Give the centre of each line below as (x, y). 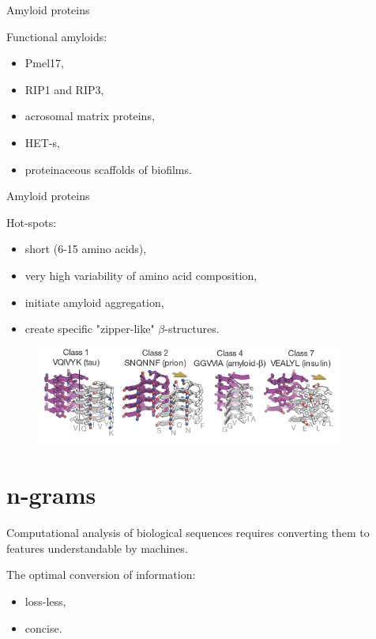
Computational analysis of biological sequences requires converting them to (188, 533)
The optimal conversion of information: (101, 575)
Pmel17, (44, 63)
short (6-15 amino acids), (86, 249)
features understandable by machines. (97, 548)
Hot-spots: (32, 222)
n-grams (51, 495)
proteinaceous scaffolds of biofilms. (108, 169)
